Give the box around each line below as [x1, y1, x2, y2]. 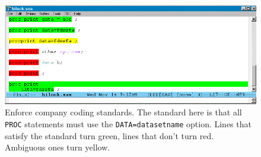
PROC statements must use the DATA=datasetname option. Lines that [5, 117, 252, 130]
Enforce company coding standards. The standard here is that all [5, 106, 242, 118]
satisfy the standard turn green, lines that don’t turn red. [5, 129, 214, 142]
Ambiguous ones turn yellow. [5, 141, 110, 153]
